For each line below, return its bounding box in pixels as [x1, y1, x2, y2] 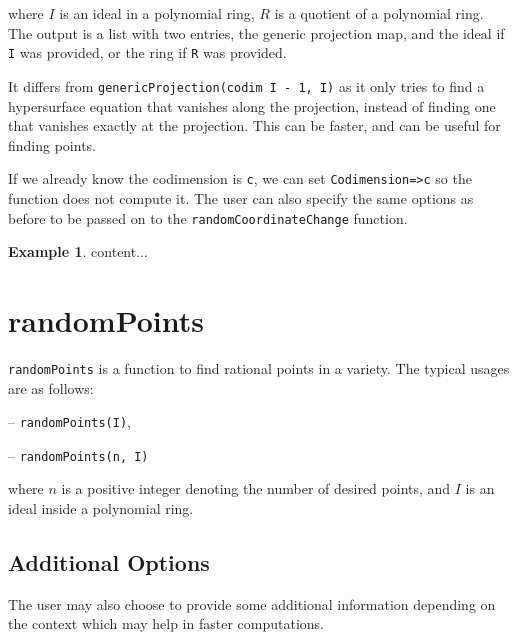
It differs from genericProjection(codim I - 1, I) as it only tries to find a [8, 75, 485, 96]
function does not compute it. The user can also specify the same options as [8, 187, 474, 208]
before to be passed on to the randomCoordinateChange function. [8, 207, 408, 228]
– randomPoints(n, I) [8, 444, 149, 465]
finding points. [8, 134, 97, 155]
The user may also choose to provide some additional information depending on [8, 593, 496, 614]
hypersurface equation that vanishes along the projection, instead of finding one [8, 95, 496, 116]
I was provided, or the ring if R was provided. [8, 42, 287, 63]
